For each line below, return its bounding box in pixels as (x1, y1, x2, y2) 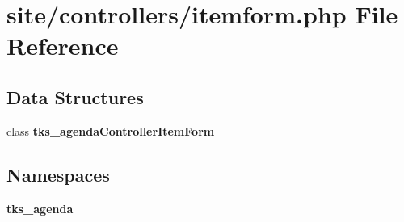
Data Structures (6, 84, 144, 109)
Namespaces (6, 161, 110, 186)
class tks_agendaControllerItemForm (6, 122, 215, 139)
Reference (6, 29, 119, 62)
